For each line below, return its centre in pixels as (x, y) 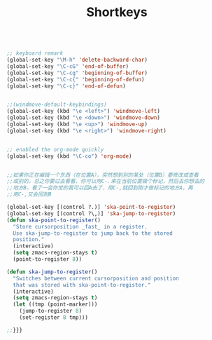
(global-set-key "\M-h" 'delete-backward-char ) (77, 60)
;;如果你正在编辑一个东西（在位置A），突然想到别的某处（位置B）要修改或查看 (103, 175)
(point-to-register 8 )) (47, 259)
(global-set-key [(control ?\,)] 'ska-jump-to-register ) (91, 213)
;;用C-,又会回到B (29, 195)
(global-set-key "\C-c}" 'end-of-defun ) (66, 86)
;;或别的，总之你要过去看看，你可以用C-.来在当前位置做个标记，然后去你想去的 (105, 182)
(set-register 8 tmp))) (54, 318)
